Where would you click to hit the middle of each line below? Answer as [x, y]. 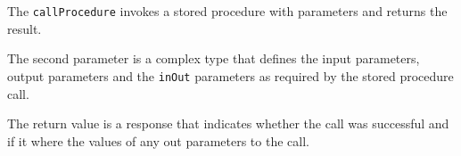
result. [25, 28]
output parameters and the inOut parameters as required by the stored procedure [230, 75]
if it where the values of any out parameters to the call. [158, 140]
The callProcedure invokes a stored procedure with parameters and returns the [227, 11]
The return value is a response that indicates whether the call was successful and [228, 123]
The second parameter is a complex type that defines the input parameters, [214, 58]
